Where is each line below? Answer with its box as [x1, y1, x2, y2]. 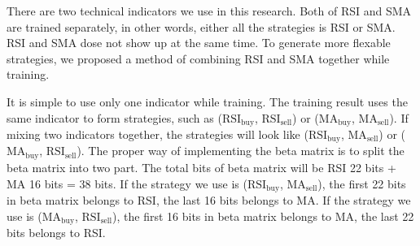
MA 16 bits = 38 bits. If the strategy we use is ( [7, 175, 247, 192]
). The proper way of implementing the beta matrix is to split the [77, 142, 405, 159]
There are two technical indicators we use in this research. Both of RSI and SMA [7, 2, 412, 19]
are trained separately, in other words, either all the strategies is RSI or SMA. [7, 18, 396, 35]
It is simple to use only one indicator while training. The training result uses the [7, 93, 408, 110]
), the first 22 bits [317, 175, 406, 192]
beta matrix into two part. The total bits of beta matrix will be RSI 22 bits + [7, 158, 396, 175]
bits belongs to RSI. [7, 224, 106, 241]
